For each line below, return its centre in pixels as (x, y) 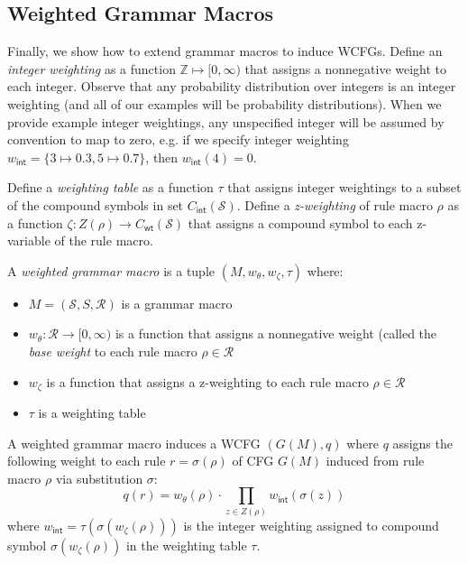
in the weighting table (186, 545)
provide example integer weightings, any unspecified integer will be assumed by (226, 121)
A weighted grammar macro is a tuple (111, 270)
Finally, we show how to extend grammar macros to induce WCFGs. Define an (225, 51)
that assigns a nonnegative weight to (346, 68)
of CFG (253, 461)
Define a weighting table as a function (110, 187)
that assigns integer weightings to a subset (344, 187)
